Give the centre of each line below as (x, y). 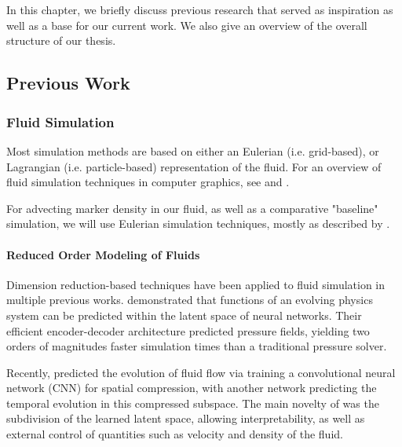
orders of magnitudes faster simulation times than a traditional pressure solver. (197, 346)
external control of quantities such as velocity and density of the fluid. (175, 434)
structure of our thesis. (61, 40)
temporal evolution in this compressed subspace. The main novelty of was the (193, 403)
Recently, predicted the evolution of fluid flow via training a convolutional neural (201, 372)
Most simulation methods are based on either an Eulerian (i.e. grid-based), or (193, 150)
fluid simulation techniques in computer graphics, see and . (148, 182)
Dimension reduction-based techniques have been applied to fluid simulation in (196, 284)
